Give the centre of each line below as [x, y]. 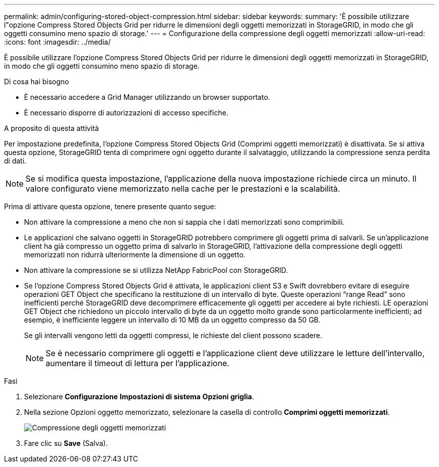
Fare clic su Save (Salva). [66, 443]
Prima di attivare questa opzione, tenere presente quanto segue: [110, 206]
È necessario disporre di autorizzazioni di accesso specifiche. [126, 113]
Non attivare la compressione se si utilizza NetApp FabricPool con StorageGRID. [156, 270]
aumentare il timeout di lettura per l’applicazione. [138, 363]
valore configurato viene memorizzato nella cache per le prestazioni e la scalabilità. [183, 189]
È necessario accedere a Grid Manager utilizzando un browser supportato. [147, 97]
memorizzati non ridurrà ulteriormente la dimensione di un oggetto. [135, 255]
